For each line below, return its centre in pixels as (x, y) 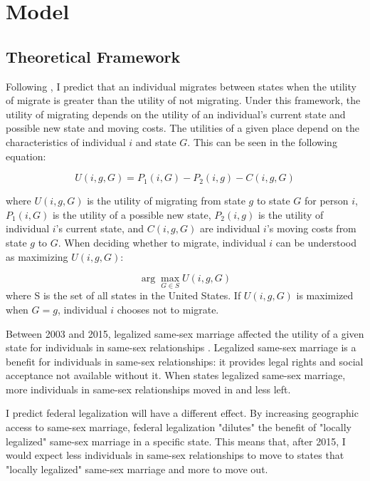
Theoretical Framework (93, 56)
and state (156, 141)
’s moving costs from (311, 228)
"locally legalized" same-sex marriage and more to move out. (137, 469)
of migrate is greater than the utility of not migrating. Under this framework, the (183, 100)
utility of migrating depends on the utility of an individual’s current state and (176, 114)
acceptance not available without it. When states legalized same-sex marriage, (176, 375)
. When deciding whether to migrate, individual (162, 242)
